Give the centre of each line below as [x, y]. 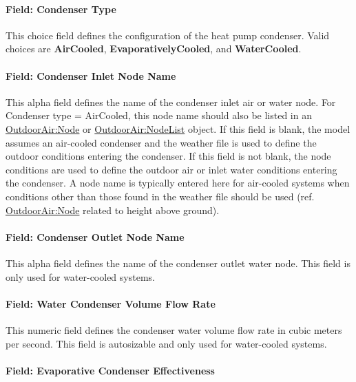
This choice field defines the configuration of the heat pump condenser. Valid [168, 35]
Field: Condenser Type [61, 9]
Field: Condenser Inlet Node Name [91, 75]
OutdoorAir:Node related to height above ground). [113, 210]
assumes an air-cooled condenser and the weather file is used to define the [161, 142]
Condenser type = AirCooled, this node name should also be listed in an [159, 115]
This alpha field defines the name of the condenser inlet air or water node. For [171, 102]
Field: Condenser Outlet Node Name [95, 236]
